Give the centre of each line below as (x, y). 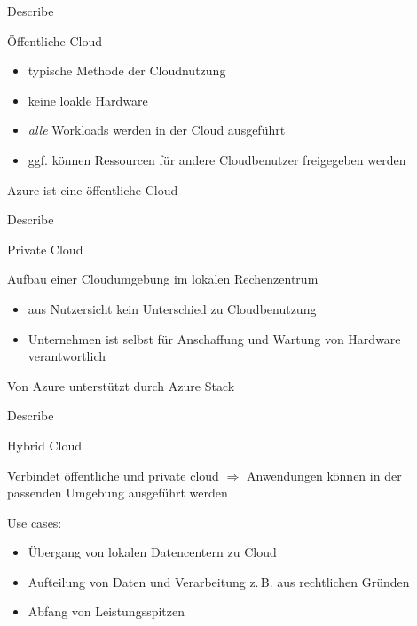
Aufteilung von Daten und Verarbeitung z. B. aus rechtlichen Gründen (219, 581)
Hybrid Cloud (45, 445)
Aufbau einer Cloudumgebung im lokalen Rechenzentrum (163, 279)
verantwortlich (67, 356)
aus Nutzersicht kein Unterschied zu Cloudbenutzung (172, 308)
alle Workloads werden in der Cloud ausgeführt (157, 130)
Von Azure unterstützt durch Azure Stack (121, 385)
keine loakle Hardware (88, 100)
